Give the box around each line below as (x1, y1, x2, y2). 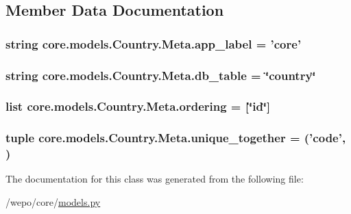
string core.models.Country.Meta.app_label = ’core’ (5, 35, 302, 52)
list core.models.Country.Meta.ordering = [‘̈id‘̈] (5, 98, 271, 115)
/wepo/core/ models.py (5, 195, 101, 209)
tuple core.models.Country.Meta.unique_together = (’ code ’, (5, 129, 346, 146)
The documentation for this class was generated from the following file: (5, 172, 304, 186)
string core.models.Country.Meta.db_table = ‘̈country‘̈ (5, 66, 316, 83)
